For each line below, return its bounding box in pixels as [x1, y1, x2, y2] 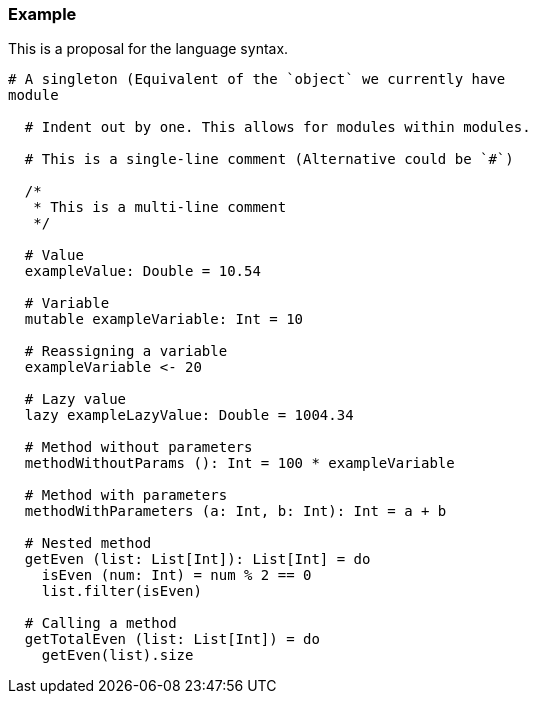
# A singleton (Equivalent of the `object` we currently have [8, 71, 506, 88]
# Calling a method [24, 615, 177, 632]
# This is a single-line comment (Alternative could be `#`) [24, 151, 514, 168]
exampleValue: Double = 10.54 [24, 263, 261, 280]
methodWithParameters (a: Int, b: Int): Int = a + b [24, 503, 447, 520]
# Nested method [24, 535, 152, 552]
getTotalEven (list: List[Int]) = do [24, 631, 320, 648]
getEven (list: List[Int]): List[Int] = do [24, 551, 371, 568]
